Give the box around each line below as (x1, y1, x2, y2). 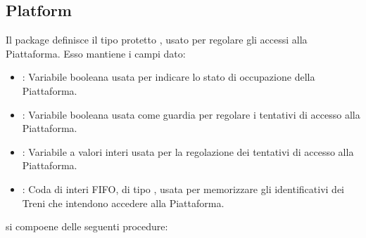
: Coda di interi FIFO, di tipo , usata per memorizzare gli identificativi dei (22, 181, 344, 196)
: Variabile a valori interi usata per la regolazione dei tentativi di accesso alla (22, 144, 354, 159)
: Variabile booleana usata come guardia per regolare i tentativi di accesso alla (22, 107, 360, 121)
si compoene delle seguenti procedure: (6, 219, 168, 234)
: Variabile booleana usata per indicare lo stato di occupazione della (22, 70, 315, 84)
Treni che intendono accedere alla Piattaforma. (22, 195, 225, 210)
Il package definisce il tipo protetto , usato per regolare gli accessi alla (6, 32, 308, 47)
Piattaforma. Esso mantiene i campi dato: (6, 46, 186, 60)
